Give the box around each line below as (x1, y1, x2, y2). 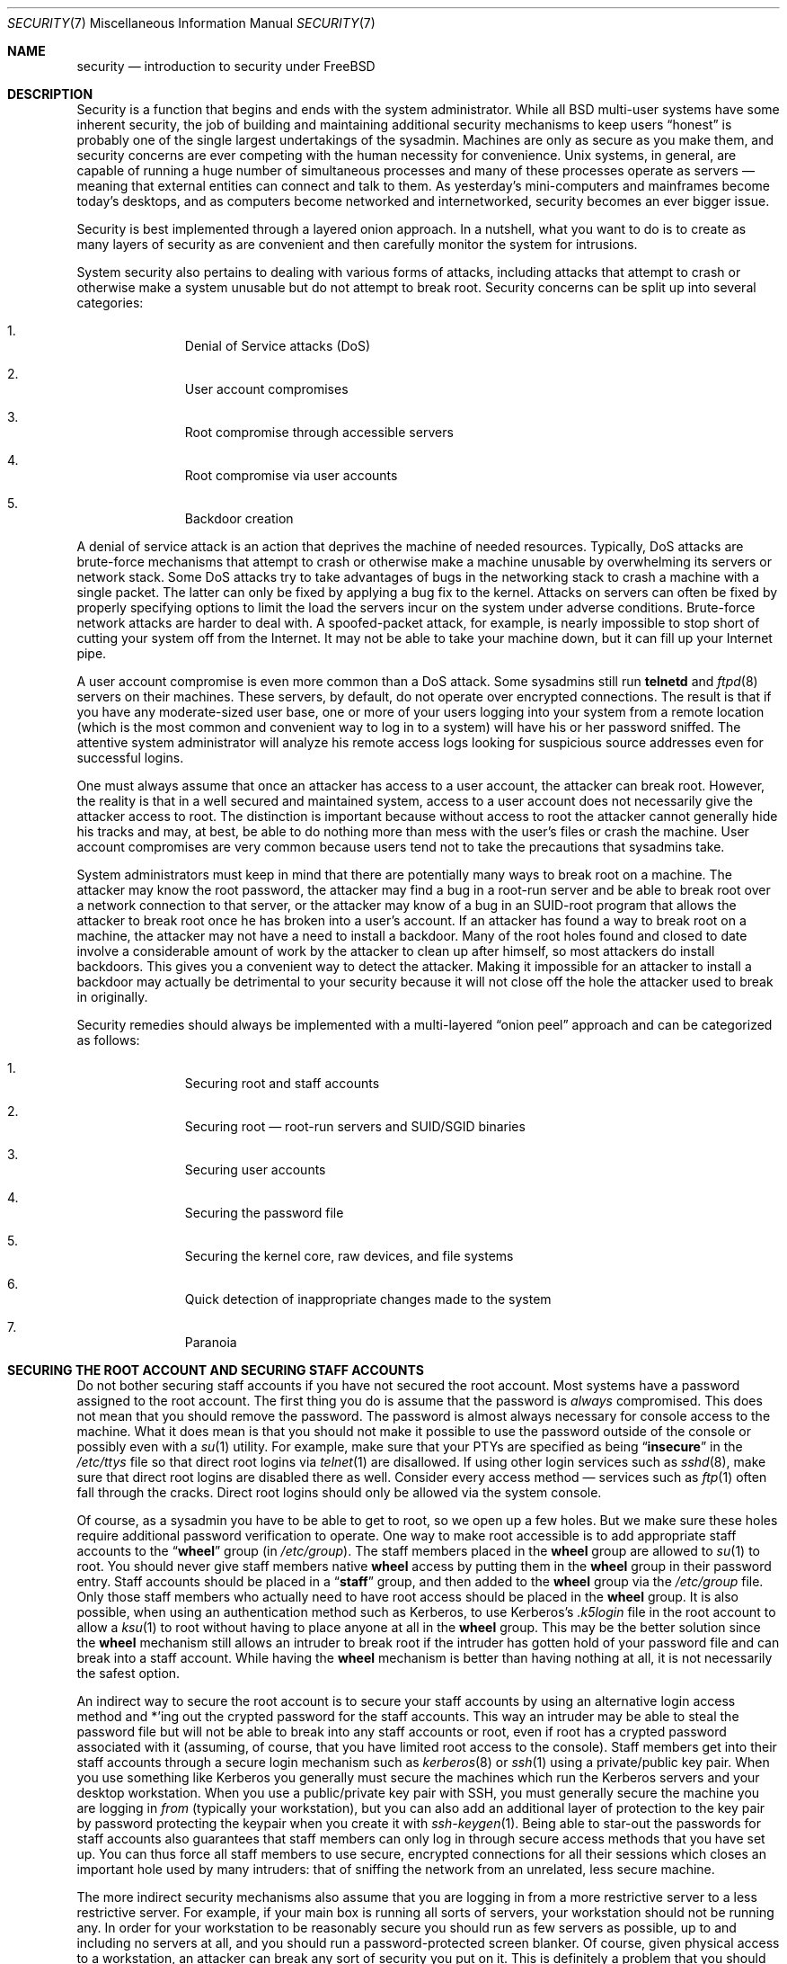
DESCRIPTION (7, 86, 93, 102)
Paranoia (184, 1335, 237, 1350)
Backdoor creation (184, 511, 294, 526)
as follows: (76, 1032, 140, 1048)
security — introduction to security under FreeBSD (76, 58, 376, 74)
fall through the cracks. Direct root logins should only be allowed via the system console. (76, 1485, 602, 1500)
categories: (76, 295, 144, 310)
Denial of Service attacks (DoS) (184, 338, 371, 353)
